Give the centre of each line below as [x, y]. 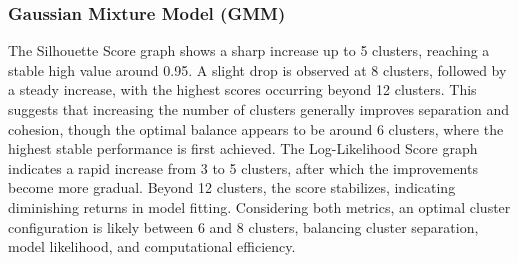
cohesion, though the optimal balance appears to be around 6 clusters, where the [256, 128]
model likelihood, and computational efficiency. [152, 246]
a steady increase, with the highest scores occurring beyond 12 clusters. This [242, 89]
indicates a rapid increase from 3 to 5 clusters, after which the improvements [243, 167]
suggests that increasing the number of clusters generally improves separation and [258, 109]
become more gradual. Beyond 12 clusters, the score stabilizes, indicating [232, 187]
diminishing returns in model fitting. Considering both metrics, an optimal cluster [259, 206]
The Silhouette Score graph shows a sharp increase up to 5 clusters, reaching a [249, 50]
